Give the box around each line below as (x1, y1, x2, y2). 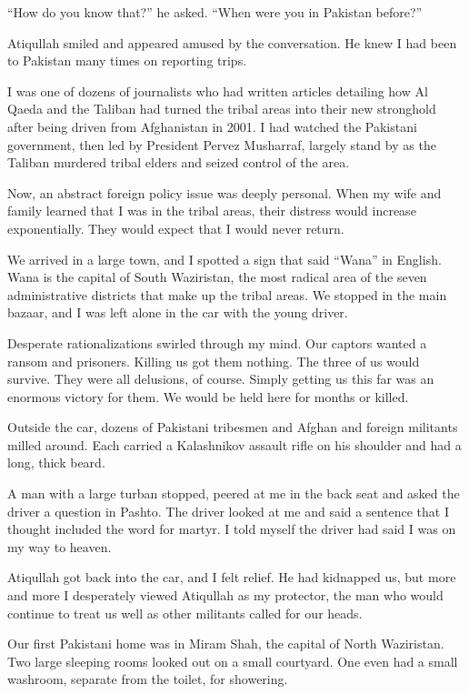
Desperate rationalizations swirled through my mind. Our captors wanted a (7, 333, 427, 352)
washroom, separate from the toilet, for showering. (7, 669, 288, 689)
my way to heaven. (7, 537, 112, 556)
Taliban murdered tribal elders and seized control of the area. (7, 153, 350, 172)
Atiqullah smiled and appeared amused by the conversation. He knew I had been (7, 33, 457, 52)
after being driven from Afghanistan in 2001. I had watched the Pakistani (7, 116, 417, 136)
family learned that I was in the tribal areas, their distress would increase (7, 201, 416, 220)
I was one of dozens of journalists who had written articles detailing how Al (7, 81, 428, 100)
